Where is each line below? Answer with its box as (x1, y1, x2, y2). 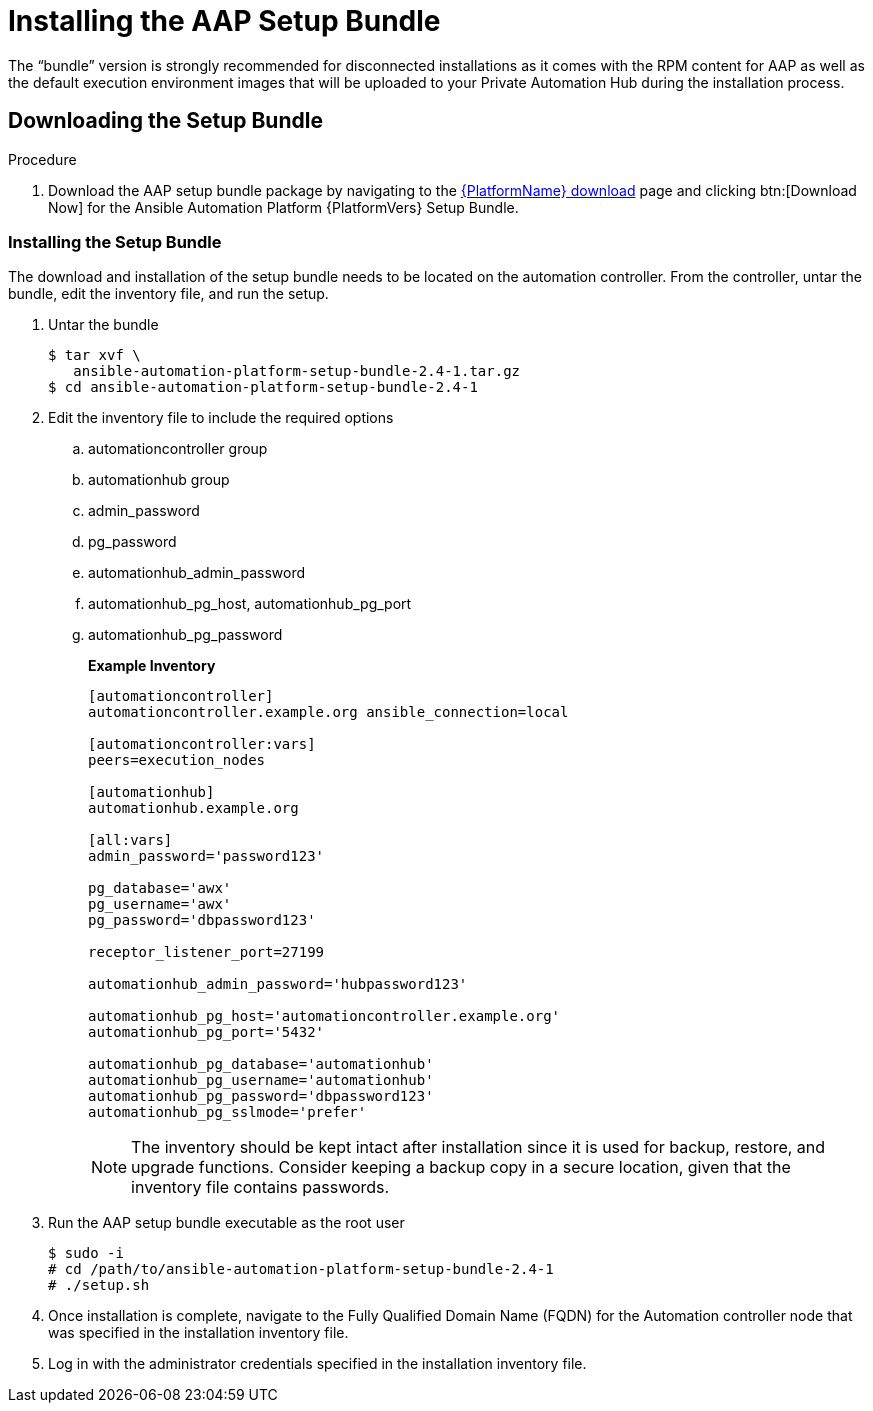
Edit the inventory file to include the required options (48, 409, 394, 427)
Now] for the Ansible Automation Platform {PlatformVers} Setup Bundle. (48, 198, 519, 216)
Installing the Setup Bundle (8, 231, 222, 252)
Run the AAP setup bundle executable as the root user (48, 1214, 405, 1232)
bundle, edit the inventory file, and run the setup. (8, 285, 329, 303)
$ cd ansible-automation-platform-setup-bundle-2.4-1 (48, 379, 478, 396)
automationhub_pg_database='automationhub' (88, 1056, 434, 1073)
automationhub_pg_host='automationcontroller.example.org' (88, 1008, 561, 1025)
